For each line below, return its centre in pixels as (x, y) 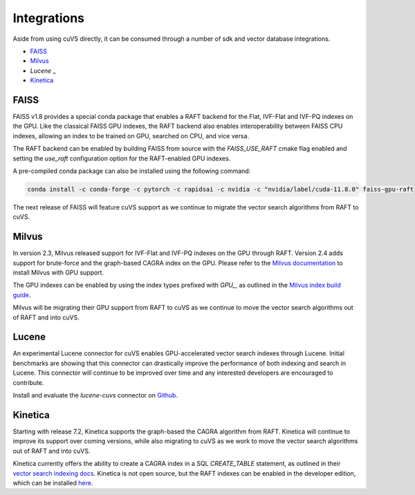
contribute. (28, 382)
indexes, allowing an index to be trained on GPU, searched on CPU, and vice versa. (131, 136)
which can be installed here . (53, 483)
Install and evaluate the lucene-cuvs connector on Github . (95, 395)
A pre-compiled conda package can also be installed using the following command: (132, 171)
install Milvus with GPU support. (58, 272)
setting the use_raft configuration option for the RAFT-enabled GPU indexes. (122, 158)
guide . (22, 295)
